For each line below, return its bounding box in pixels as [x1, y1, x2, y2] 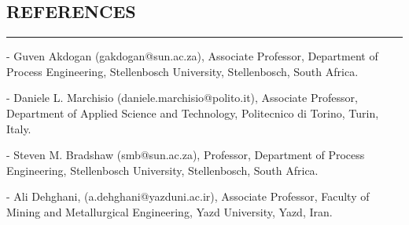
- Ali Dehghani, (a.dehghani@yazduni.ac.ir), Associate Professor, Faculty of [6, 188, 370, 205]
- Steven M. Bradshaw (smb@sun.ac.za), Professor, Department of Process [6, 147, 365, 163]
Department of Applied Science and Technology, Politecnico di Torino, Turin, [6, 104, 379, 121]
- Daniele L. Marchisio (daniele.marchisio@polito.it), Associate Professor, [6, 89, 358, 106]
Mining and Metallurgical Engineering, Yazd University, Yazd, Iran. [6, 203, 333, 220]
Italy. [6, 120, 31, 136]
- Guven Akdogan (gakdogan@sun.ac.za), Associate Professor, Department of [6, 48, 378, 64]
